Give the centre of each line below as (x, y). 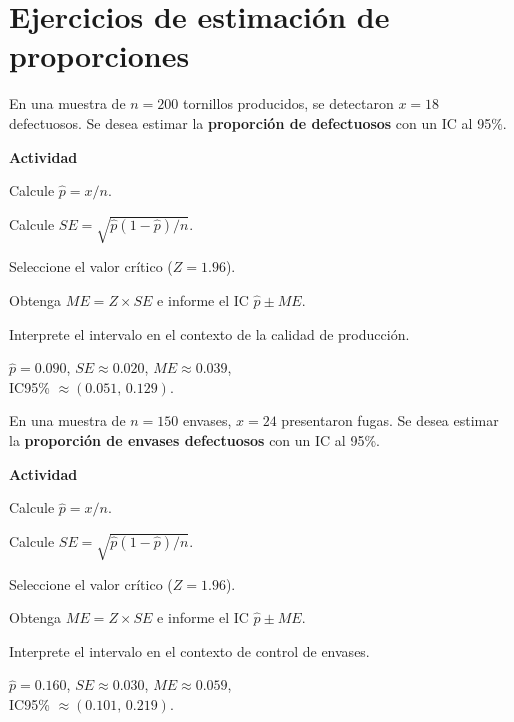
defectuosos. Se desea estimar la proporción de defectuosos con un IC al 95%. (258, 122)
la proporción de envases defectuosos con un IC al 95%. (194, 440)
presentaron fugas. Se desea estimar (390, 420)
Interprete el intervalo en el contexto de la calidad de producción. (209, 333)
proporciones (99, 55)
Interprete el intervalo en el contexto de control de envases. (189, 650)
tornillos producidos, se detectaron (288, 103)
